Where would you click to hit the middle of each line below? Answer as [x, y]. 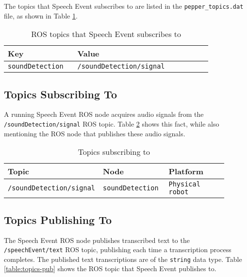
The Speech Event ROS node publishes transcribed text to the [97, 240]
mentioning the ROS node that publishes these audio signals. [95, 133]
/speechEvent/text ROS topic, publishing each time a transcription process [118, 249]
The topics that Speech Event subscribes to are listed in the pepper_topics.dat [124, 6]
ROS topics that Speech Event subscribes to [106, 34]
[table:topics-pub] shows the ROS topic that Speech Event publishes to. [110, 268]
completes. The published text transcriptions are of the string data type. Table [123, 259]
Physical [184, 184]
